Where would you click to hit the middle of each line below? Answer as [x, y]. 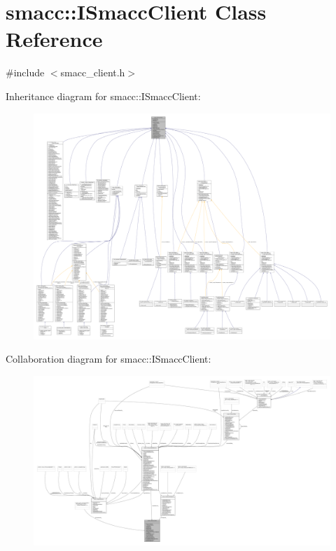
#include [25, 72]
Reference [54, 39]
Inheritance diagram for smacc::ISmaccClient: [103, 96]
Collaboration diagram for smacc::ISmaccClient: [108, 359]
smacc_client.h [93, 72]
